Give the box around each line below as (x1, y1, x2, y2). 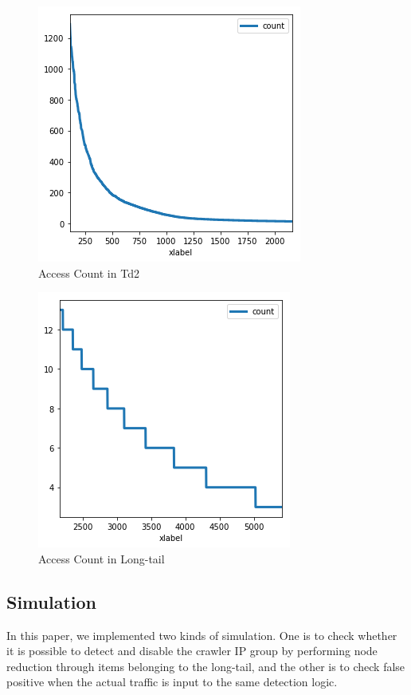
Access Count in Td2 (38, 264, 139, 281)
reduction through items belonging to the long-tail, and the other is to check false (6, 657, 405, 674)
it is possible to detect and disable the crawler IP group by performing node (6, 642, 378, 659)
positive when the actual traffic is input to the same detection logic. (6, 673, 338, 690)
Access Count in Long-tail (38, 550, 165, 567)
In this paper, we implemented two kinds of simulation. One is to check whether (6, 626, 397, 643)
